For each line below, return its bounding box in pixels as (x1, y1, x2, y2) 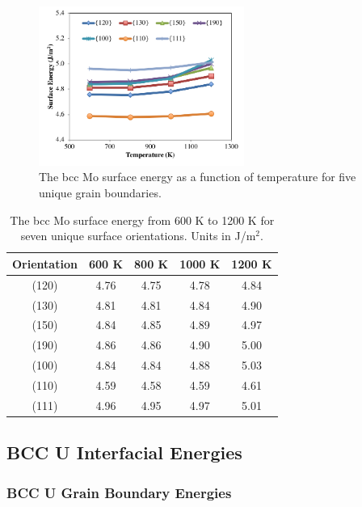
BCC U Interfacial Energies (6, 440, 242, 465)
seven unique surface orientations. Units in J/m (20, 227, 256, 244)
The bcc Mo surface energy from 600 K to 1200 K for (10, 211, 275, 228)
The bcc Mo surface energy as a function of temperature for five (39, 168, 356, 185)
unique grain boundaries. (39, 184, 162, 201)
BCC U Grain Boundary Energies (6, 482, 232, 502)
